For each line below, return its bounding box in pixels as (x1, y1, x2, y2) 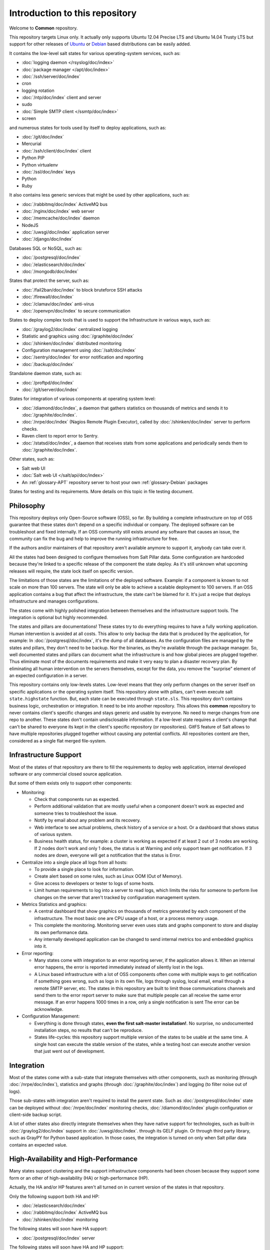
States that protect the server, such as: (9, 277, 89, 283)
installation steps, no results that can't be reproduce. (34, 1027, 143, 1033)
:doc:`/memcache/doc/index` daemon (21, 215, 100, 221)
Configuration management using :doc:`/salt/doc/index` (21, 347, 136, 353)
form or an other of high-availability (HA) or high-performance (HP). (9, 1175, 149, 1181)
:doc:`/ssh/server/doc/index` (21, 73, 81, 79)
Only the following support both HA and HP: (9, 1193, 99, 1199)
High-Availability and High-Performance (9, 1155, 138, 1163)
